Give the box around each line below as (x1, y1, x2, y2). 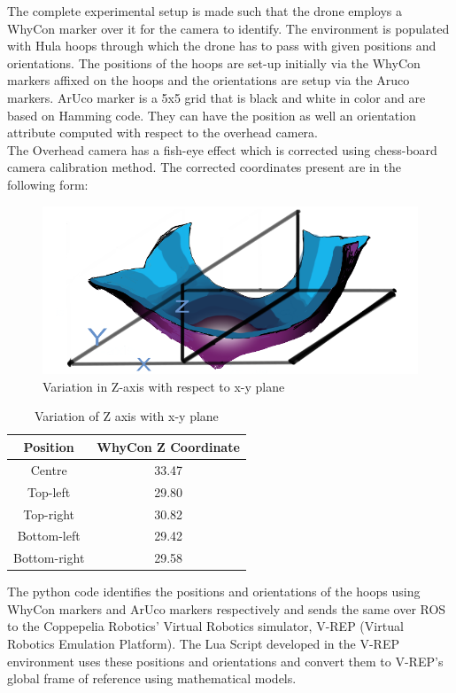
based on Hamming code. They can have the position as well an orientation (7, 105, 416, 124)
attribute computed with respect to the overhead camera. (7, 123, 318, 142)
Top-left (27, 482, 71, 501)
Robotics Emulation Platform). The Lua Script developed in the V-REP (7, 635, 399, 653)
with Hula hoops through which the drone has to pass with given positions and (7, 36, 437, 55)
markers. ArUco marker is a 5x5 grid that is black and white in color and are (7, 88, 426, 106)
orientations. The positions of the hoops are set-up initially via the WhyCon (7, 53, 421, 72)
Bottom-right (13, 549, 85, 567)
